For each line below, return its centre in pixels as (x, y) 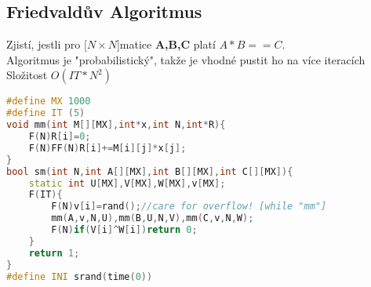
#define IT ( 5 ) (46, 113)
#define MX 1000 (49, 102)
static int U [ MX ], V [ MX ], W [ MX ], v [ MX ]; (127, 183)
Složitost (27, 75)
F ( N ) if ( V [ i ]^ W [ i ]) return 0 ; (124, 230)
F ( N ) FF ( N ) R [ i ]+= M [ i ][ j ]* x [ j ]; (107, 148)
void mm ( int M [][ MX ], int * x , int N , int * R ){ (116, 125)
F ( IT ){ (45, 195)
